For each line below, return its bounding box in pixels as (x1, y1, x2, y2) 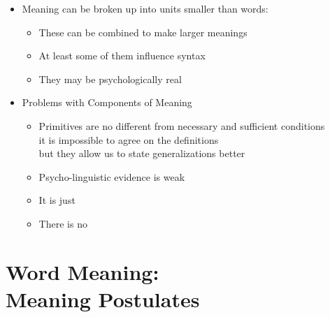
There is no (38, 216, 87, 230)
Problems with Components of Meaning (22, 95, 192, 110)
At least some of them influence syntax (38, 48, 206, 63)
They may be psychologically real (38, 71, 182, 86)
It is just (38, 193, 76, 207)
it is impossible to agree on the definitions (38, 132, 219, 147)
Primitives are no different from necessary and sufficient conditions (38, 118, 325, 133)
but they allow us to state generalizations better (38, 146, 245, 161)
